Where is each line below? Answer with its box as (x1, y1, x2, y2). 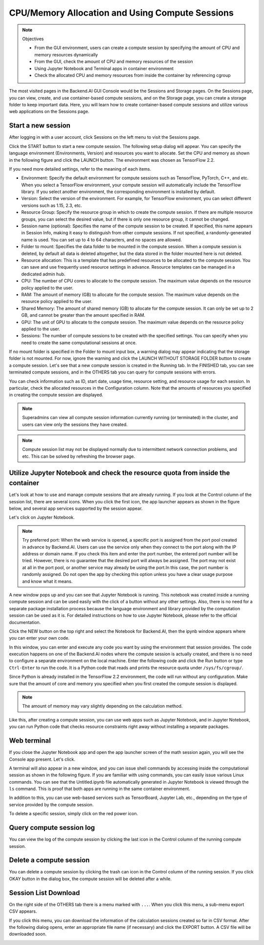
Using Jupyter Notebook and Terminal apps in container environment (34, 65, 174, 71)
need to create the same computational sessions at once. (21, 340, 137, 346)
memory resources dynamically (34, 51, 98, 57)
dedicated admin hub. (21, 271, 66, 277)
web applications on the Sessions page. (9, 108, 89, 115)
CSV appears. (9, 908, 37, 914)
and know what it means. (22, 578, 73, 584)
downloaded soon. (9, 931, 46, 937)
